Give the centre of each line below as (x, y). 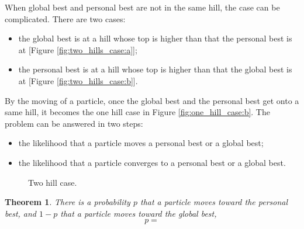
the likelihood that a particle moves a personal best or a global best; (141, 143)
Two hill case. (53, 182)
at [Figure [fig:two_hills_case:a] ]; (78, 49)
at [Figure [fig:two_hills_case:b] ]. (78, 80)
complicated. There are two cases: (65, 18)
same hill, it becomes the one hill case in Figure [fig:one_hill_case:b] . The (137, 112)
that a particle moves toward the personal (214, 202)
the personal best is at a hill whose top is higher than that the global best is (155, 69)
